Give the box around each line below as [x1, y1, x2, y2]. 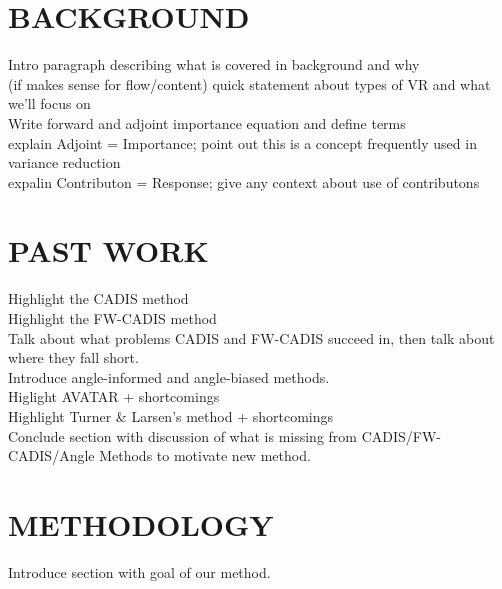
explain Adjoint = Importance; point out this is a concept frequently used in [8, 132, 477, 153]
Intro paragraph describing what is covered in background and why [8, 54, 420, 75]
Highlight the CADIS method [8, 288, 189, 309]
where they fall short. [8, 347, 139, 368]
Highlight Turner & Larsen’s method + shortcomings [8, 405, 334, 426]
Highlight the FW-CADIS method [8, 308, 217, 328]
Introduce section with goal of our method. [8, 561, 271, 582]
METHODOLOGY [8, 503, 274, 544]
